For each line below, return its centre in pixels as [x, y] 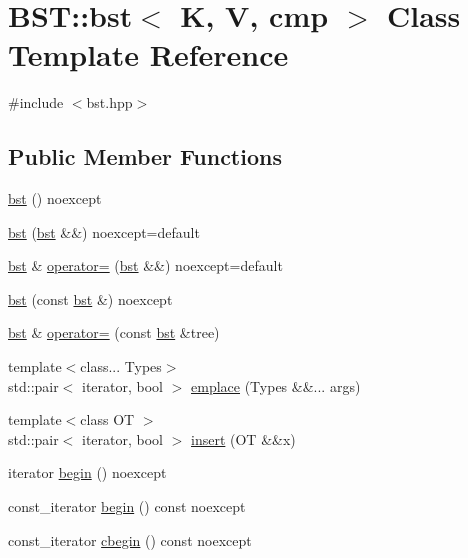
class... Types [121, 366]
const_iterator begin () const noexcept [127, 506]
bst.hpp [109, 102]
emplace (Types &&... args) [276, 385]
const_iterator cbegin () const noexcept [130, 539]
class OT [107, 419]
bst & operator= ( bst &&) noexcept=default [145, 265]
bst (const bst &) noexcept [90, 298]
